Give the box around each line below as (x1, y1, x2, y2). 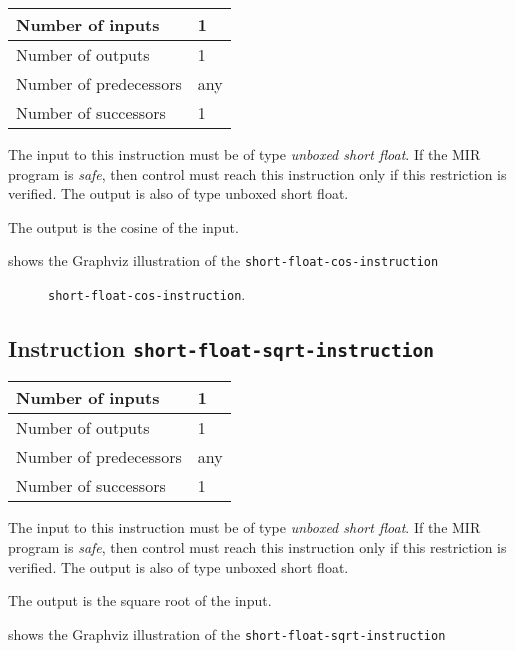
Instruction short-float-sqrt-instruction (8, 333, 435, 364)
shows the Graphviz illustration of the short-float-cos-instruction (8, 250, 439, 271)
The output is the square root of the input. (8, 590, 272, 611)
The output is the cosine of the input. (8, 216, 239, 237)
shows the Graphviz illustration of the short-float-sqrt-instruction (8, 623, 446, 644)
